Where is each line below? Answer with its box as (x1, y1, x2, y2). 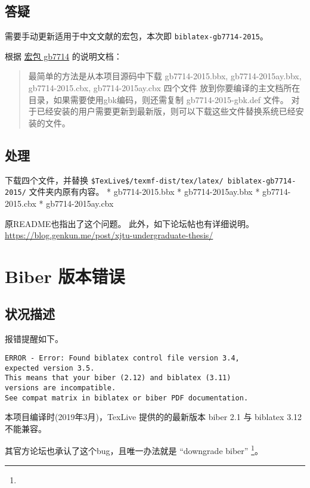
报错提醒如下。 (5, 332, 63, 345)
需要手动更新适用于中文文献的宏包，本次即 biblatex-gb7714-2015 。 (5, 30, 268, 42)
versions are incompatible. (5, 383, 116, 392)
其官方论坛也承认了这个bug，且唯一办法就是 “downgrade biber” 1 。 (5, 443, 263, 457)
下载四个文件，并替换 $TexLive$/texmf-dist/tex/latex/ (5, 173, 224, 186)
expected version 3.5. (5, 363, 95, 372)
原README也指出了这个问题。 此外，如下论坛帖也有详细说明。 (5, 217, 255, 229)
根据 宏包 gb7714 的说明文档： (5, 49, 122, 62)
